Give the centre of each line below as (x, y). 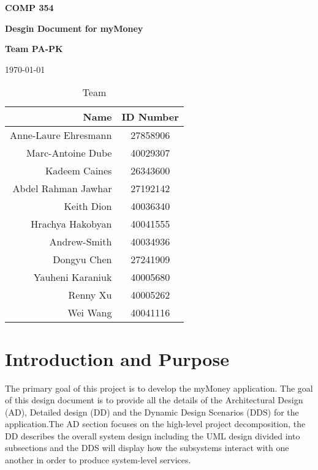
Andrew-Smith (81, 242)
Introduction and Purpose (117, 358)
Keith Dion (88, 206)
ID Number (150, 117)
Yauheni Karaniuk (73, 277)
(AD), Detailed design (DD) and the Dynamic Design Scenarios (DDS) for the (152, 412)
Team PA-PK (34, 49)
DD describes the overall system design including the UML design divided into (153, 435)
